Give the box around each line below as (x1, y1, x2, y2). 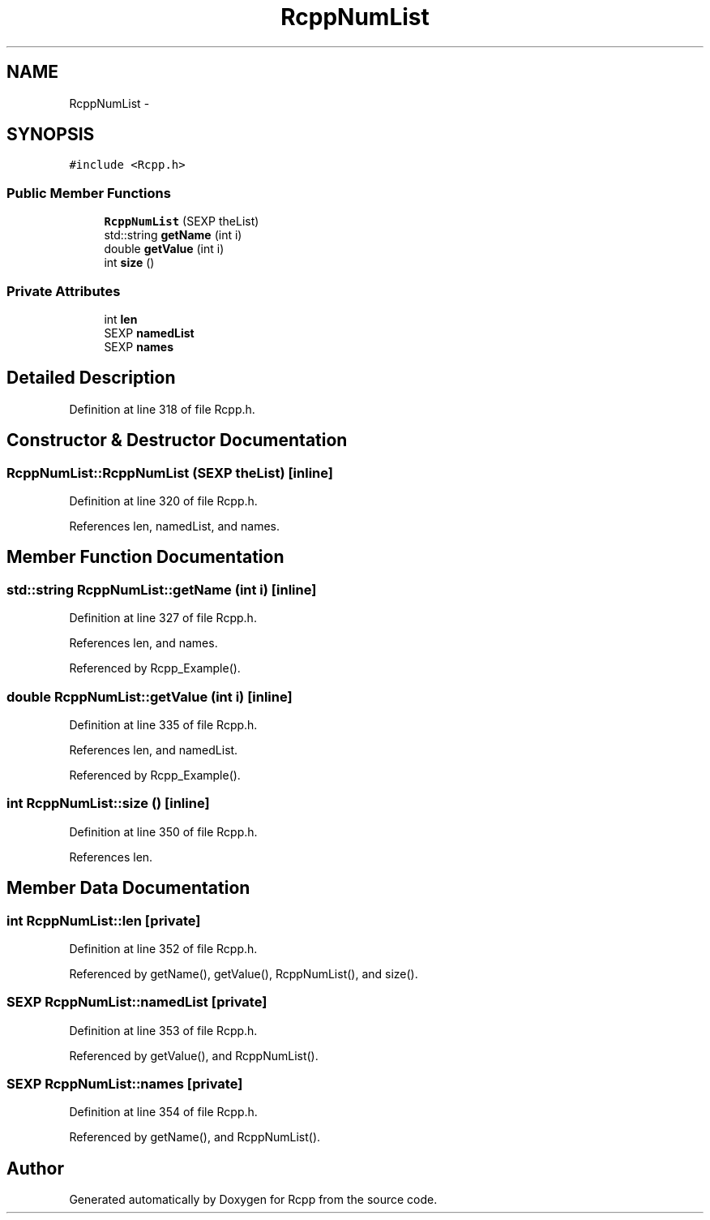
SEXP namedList (104, 325, 195, 340)
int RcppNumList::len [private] (6, 912, 201, 929)
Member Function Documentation (6, 547, 284, 568)
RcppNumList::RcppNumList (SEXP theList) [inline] (6, 464, 333, 481)
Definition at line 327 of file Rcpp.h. (69, 611, 257, 625)
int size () (104, 256, 155, 270)
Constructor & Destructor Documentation (6, 430, 348, 451)
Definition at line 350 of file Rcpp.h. (69, 824, 258, 839)
